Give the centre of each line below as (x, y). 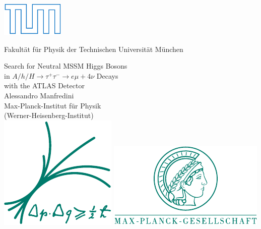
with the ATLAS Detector (44, 85)
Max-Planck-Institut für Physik (53, 105)
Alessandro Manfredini (39, 95)
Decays (107, 75)
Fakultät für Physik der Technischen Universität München (94, 49)
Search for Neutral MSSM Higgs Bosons (66, 66)
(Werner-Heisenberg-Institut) (49, 115)
